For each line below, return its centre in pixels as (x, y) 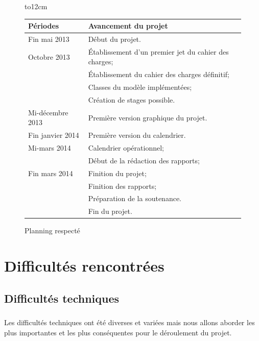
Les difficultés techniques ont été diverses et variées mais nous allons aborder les (129, 322)
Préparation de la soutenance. (135, 198)
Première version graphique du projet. (148, 117)
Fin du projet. (110, 211)
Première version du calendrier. (137, 135)
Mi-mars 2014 (50, 148)
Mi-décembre (48, 112)
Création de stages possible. (132, 99)
